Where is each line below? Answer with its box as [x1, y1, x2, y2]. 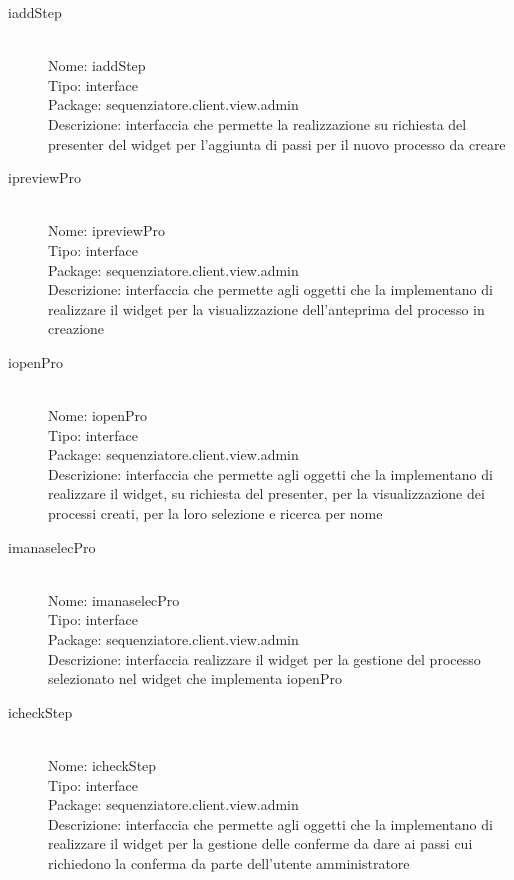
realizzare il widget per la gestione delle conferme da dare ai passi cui [48, 833, 473, 854]
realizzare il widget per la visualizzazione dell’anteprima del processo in [48, 298, 485, 319]
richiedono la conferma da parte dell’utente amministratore [48, 852, 410, 873]
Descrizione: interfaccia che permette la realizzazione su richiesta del [48, 113, 467, 134]
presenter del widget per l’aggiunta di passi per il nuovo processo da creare [48, 133, 506, 154]
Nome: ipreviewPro [48, 220, 165, 241]
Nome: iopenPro [48, 405, 148, 426]
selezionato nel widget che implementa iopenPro [48, 668, 342, 689]
